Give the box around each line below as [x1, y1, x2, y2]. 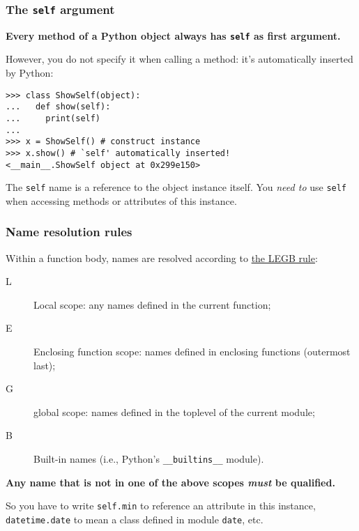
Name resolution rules [6, 223, 132, 240]
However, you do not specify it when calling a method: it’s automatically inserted [6, 52, 353, 66]
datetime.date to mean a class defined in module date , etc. [6, 511, 263, 526]
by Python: [6, 66, 54, 80]
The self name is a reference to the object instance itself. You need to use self [6, 180, 347, 194]
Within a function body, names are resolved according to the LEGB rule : [6, 250, 318, 265]
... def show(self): [6, 102, 111, 112]
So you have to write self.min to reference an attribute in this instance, [6, 498, 316, 513]
